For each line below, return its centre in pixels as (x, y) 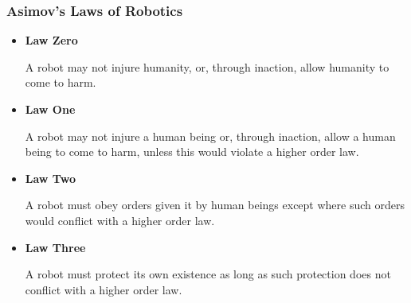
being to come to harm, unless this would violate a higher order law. (192, 151)
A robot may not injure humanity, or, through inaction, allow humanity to (207, 66)
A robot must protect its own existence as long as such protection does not (208, 274)
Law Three (55, 247)
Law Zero (51, 40)
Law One (50, 109)
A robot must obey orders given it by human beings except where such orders (215, 205)
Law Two (50, 178)
